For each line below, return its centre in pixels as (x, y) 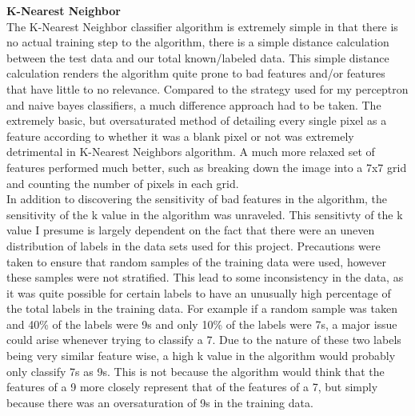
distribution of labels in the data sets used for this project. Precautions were (194, 245)
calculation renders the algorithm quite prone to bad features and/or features (196, 73)
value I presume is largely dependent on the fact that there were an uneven (191, 230)
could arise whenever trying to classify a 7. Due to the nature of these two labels (204, 340)
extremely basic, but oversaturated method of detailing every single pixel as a (197, 120)
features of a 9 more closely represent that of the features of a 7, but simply (192, 387)
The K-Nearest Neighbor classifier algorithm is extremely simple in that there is (202, 26)
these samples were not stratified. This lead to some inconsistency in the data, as (205, 277)
